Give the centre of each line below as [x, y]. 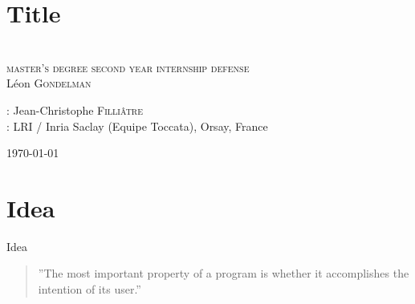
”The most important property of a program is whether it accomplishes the [224, 273]
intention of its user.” [90, 289]
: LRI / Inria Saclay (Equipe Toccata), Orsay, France [137, 126]
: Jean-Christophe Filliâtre [75, 109]
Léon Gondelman [49, 83]
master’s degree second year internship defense [128, 67]
